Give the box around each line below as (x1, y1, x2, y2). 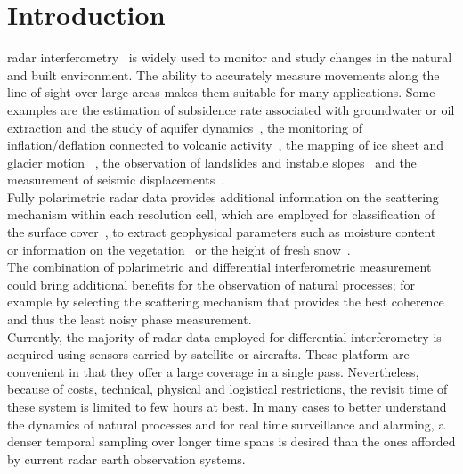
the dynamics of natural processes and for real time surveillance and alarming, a (7, 414, 445, 433)
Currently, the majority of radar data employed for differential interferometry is (7, 327, 442, 346)
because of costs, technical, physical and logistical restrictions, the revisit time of (7, 380, 448, 398)
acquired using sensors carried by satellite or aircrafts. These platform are (7, 345, 410, 364)
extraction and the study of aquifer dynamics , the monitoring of (7, 118, 362, 136)
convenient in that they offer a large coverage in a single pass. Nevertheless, (7, 362, 419, 380)
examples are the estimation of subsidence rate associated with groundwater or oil (7, 100, 455, 118)
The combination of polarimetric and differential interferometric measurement (7, 257, 432, 276)
